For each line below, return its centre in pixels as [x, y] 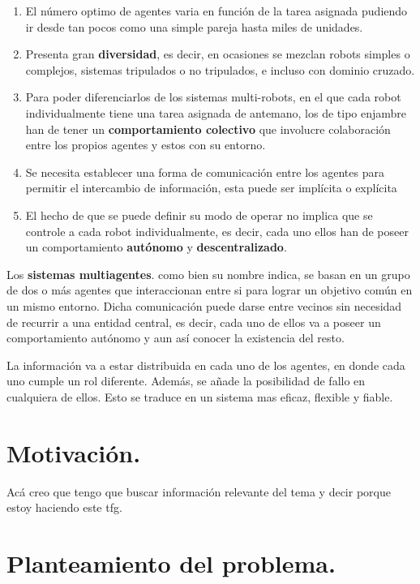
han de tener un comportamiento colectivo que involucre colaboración [208, 129]
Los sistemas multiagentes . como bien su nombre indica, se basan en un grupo [208, 274]
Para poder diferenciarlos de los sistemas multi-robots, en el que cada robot [213, 97]
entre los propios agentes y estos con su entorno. [146, 145]
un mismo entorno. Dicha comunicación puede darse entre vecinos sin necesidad [204, 305]
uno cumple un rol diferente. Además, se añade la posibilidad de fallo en [186, 381]
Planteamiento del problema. [171, 563]
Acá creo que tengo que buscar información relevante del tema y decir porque [199, 491]
